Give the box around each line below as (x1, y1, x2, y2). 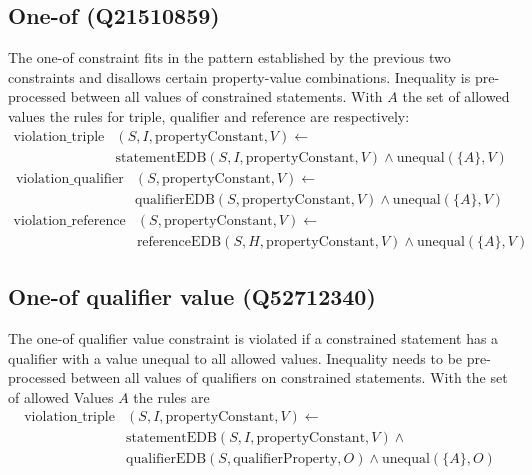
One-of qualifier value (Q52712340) (8, 281, 376, 312)
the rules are (133, 386, 210, 407)
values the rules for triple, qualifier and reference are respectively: (8, 105, 410, 126)
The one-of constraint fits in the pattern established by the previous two (8, 47, 451, 68)
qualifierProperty (233, 452, 338, 467)
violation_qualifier (15, 171, 124, 186)
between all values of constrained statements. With (70, 86, 383, 107)
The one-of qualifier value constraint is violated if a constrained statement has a (8, 327, 499, 348)
